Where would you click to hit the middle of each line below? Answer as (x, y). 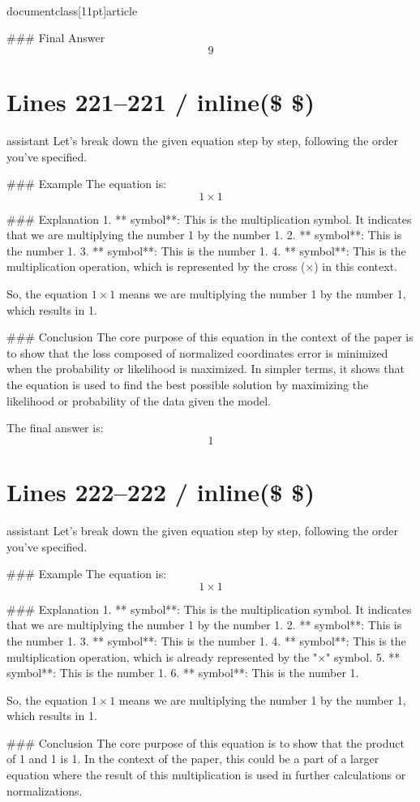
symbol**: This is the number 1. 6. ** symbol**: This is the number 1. (183, 673)
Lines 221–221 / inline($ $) (161, 101)
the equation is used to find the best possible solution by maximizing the (188, 385)
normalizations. (45, 790)
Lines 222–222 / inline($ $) (161, 491)
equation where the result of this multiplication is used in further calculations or (206, 775)
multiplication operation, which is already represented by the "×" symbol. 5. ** (204, 656)
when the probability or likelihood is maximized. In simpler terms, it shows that (206, 369)
